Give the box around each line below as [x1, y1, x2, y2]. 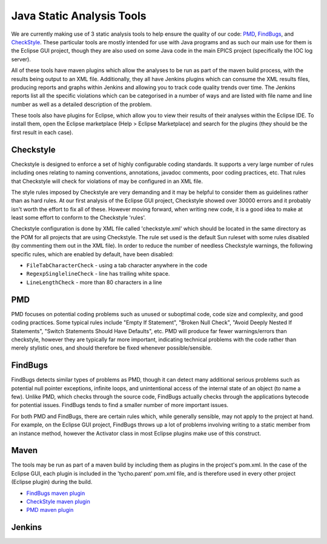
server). [11, 55, 31, 63]
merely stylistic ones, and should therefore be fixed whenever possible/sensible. [11, 344, 213, 351]
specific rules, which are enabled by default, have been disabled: [11, 250, 174, 257]
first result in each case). [11, 128, 74, 136]
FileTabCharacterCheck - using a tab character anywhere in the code [26, 262, 208, 269]
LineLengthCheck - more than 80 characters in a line [26, 279, 162, 286]
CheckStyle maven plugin [26, 498, 90, 505]
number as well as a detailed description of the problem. [11, 101, 152, 108]
